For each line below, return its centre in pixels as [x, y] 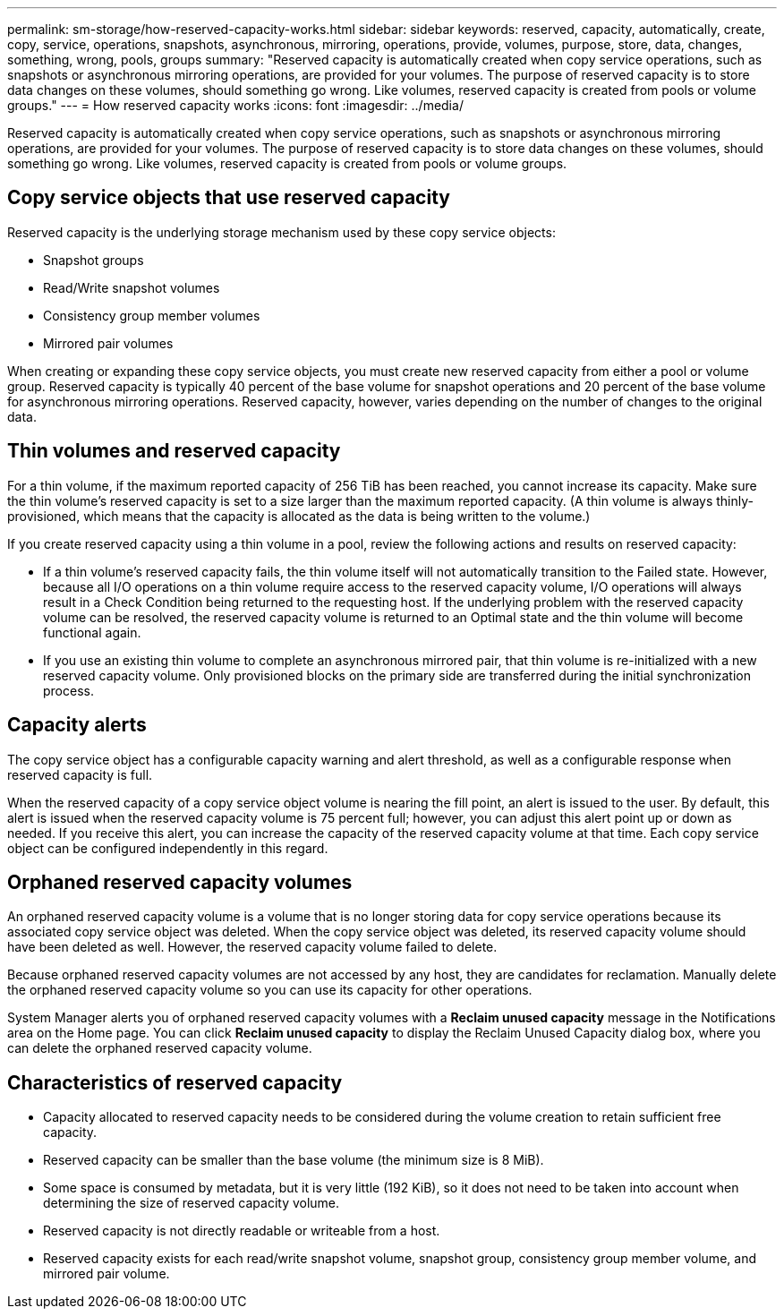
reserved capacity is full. [80, 774]
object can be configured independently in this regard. [168, 848]
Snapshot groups [94, 260]
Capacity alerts [77, 725]
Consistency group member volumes [152, 315]
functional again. [92, 632]
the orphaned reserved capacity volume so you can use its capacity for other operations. [270, 990]
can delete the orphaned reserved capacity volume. [160, 1048]
